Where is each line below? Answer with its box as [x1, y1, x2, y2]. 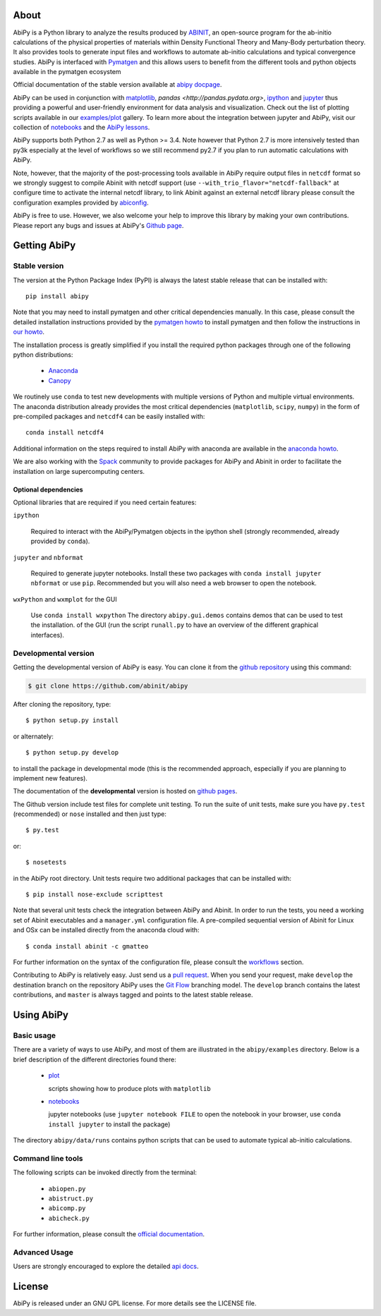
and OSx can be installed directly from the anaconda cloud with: [13, 926, 200, 934]
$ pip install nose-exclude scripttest [25, 891, 164, 898]
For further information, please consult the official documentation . [13, 1230, 205, 1238]
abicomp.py [48, 1205, 86, 1212]
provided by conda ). [30, 537, 90, 546]
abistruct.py [48, 1194, 94, 1202]
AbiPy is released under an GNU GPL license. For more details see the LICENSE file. [13, 1299, 257, 1308]
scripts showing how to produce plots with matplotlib [48, 1084, 211, 1092]
